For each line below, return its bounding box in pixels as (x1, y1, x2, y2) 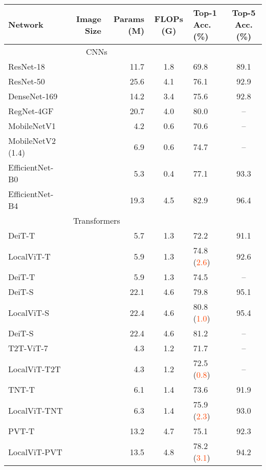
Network (8, 18, 43, 30)
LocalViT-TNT (8, 404, 63, 416)
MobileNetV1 (8, 120, 56, 132)
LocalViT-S (8, 306, 50, 318)
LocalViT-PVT (8, 445, 62, 458)
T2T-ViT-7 (8, 342, 48, 354)
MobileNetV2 (8, 135, 56, 146)
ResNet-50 (8, 75, 45, 87)
